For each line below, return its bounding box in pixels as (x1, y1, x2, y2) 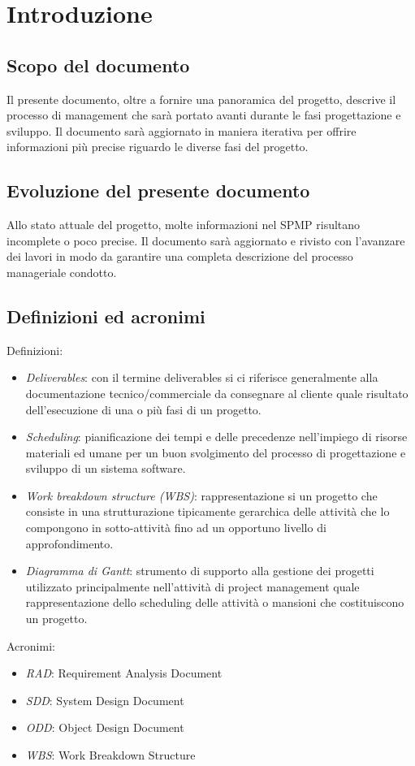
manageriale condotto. (6, 263, 117, 280)
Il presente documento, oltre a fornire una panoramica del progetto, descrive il (6, 90, 396, 107)
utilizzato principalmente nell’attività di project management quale (25, 578, 360, 595)
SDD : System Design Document (25, 691, 184, 708)
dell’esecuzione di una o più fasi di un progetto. (25, 400, 262, 418)
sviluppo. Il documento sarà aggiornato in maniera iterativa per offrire (6, 122, 357, 139)
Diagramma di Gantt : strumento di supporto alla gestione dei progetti (25, 562, 374, 579)
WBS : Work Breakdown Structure (25, 747, 196, 764)
